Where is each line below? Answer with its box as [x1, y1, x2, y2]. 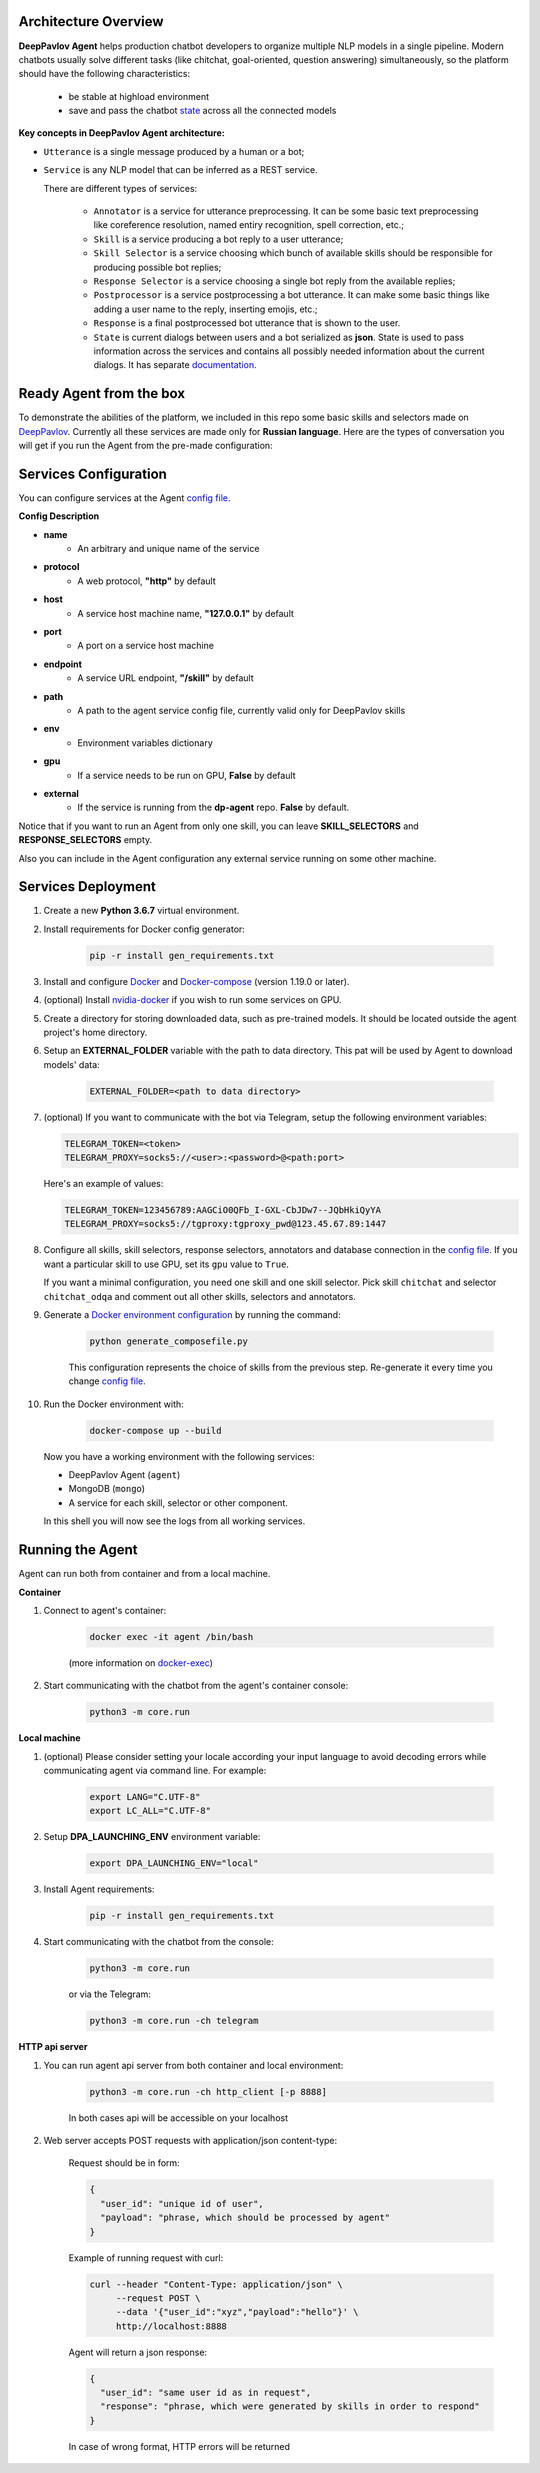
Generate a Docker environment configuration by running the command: [43, 1308, 341, 1320]
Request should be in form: [68, 2157, 180, 2169]
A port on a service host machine [77, 640, 215, 652]
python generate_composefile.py [89, 1335, 249, 1347]
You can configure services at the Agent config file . [18, 491, 231, 504]
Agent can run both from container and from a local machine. [18, 1568, 271, 1580]
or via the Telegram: [68, 1988, 152, 2000]
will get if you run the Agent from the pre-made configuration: [18, 440, 274, 452]
